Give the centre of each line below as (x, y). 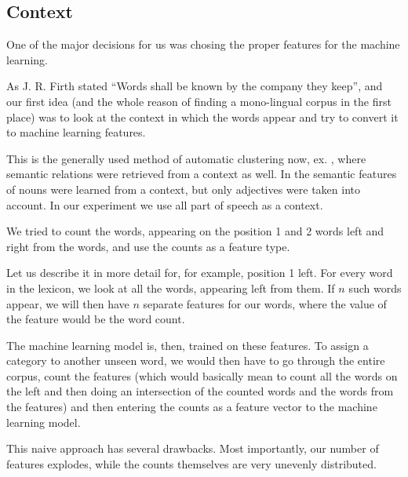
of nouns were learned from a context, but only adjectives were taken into (184, 189)
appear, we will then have (68, 303)
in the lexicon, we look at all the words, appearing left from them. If (171, 288)
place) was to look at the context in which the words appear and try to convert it (202, 117)
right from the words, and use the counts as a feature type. (148, 246)
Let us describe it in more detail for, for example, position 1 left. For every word (200, 273)
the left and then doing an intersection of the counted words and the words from (200, 391)
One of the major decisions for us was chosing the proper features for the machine (203, 44)
